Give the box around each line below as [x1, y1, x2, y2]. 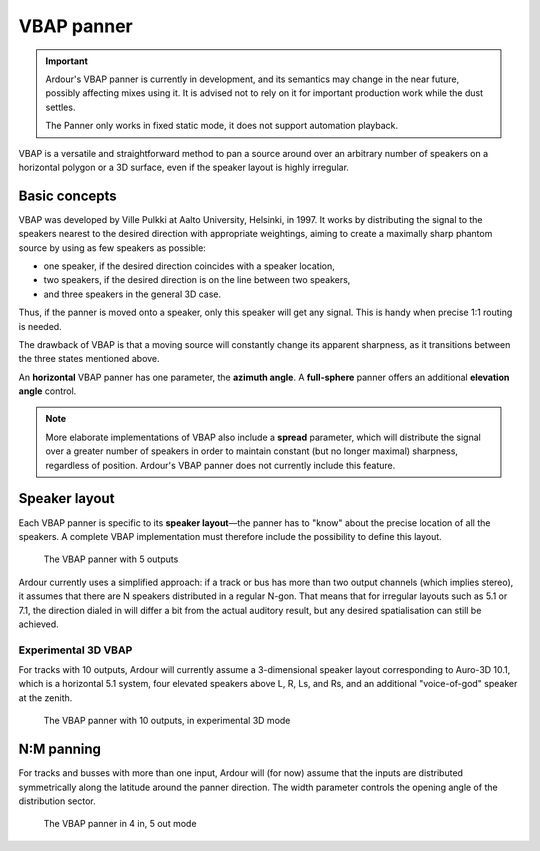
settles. [45, 101, 76, 113]
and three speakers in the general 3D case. [43, 288, 222, 300]
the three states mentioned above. [18, 353, 160, 365]
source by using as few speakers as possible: [18, 241, 207, 254]
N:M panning [18, 741, 102, 758]
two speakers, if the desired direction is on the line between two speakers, [43, 274, 351, 286]
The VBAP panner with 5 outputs [43, 553, 179, 565]
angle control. [18, 385, 77, 397]
